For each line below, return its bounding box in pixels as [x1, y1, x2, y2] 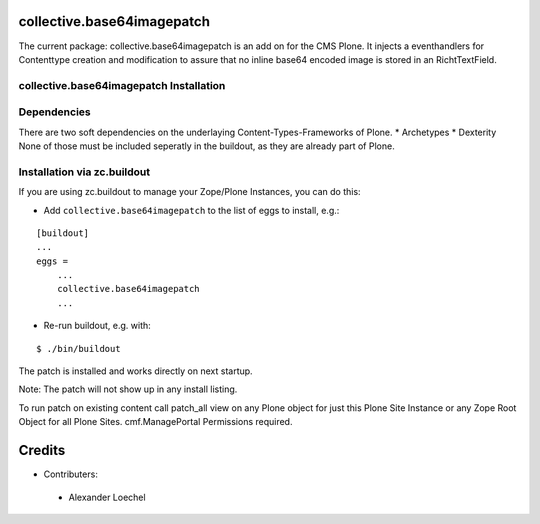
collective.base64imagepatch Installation [18, 78, 226, 92]
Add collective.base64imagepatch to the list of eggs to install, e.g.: [43, 204, 340, 216]
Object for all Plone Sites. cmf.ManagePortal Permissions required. [18, 416, 293, 428]
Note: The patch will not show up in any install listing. [18, 383, 238, 395]
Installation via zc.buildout [18, 165, 151, 179]
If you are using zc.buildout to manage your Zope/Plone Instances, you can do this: [18, 186, 361, 198]
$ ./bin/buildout [36, 343, 121, 354]
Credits [18, 442, 66, 459]
